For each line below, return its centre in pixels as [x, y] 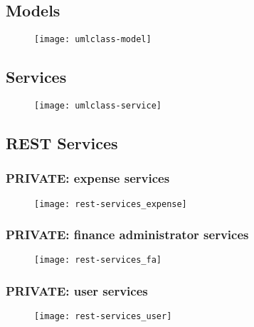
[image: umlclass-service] [98, 105]
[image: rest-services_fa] [98, 260]
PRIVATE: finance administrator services [127, 235]
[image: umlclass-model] [93, 39]
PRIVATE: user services [77, 290]
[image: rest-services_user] [103, 317]
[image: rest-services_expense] [111, 204]
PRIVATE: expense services [88, 178]
